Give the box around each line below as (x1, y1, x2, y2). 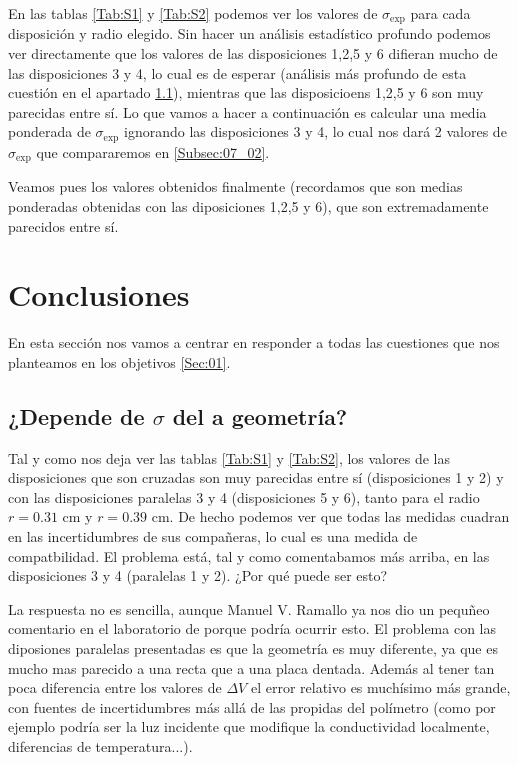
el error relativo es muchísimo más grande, (250, 677, 511, 698)
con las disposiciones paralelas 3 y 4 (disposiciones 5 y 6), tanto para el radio (8, 486, 480, 507)
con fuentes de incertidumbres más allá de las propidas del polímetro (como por (8, 696, 496, 717)
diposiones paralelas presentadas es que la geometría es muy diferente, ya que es (8, 637, 498, 658)
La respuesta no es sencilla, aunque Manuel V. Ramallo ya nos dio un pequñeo (8, 598, 490, 619)
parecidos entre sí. (8, 215, 119, 236)
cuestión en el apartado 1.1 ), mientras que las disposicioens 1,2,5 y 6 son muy (8, 82, 484, 103)
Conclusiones (8, 274, 190, 315)
